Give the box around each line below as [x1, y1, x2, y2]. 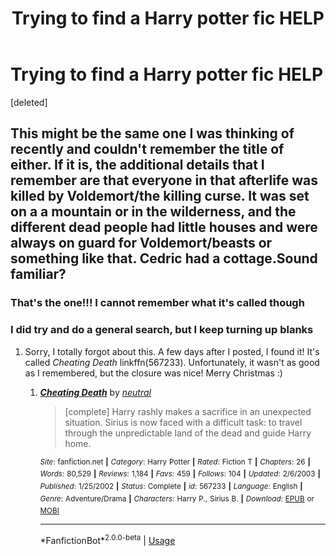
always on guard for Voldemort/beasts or [10, 235, 273, 252]
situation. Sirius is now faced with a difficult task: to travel [64, 416, 303, 428]
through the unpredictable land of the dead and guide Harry [64, 427, 312, 439]
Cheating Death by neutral [39, 386, 152, 398]
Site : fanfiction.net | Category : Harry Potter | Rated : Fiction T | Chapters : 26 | [39, 457, 311, 467]
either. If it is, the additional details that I [10, 157, 265, 174]
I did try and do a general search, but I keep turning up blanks [10, 323, 314, 337]
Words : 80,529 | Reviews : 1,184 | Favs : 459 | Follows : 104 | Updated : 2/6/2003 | [39, 469, 321, 479]
